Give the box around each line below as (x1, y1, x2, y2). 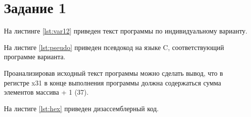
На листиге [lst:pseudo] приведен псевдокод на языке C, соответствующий (4, 42, 224, 52)
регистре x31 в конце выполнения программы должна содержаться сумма (4, 77, 221, 87)
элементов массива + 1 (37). (4, 87, 89, 97)
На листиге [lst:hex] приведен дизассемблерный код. (4, 103, 159, 113)
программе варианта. (4, 51, 66, 62)
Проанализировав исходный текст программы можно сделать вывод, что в (4, 67, 223, 78)
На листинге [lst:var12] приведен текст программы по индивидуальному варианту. (4, 26, 248, 36)
